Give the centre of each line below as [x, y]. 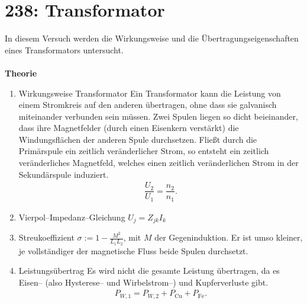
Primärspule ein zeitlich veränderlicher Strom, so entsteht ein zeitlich [144, 151]
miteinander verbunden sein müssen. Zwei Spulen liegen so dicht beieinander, [158, 116]
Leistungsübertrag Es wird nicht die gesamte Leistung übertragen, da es [149, 271]
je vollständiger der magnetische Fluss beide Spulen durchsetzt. [133, 250]
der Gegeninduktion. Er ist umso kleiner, [229, 237]
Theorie [21, 73]
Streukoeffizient [46, 237]
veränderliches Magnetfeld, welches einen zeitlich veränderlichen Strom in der [159, 163]
